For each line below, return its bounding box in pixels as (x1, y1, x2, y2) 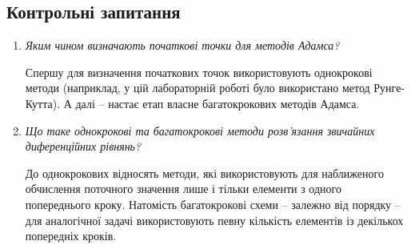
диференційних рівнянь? (25, 138, 142, 155)
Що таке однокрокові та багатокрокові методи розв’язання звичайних (25, 122, 375, 139)
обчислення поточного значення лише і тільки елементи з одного (25, 180, 341, 197)
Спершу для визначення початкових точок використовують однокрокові (25, 63, 373, 80)
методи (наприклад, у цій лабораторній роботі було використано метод (25, 79, 370, 96)
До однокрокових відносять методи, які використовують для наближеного (25, 164, 384, 181)
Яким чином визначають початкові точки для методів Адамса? (25, 37, 340, 54)
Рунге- (373, 79, 405, 96)
